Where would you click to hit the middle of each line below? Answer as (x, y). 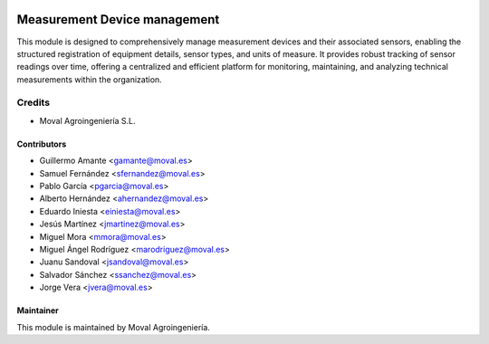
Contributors (42, 144)
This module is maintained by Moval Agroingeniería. (113, 327)
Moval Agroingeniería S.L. (87, 120)
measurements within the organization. (89, 79)
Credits (33, 102)
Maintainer (38, 311)
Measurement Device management (118, 19)
